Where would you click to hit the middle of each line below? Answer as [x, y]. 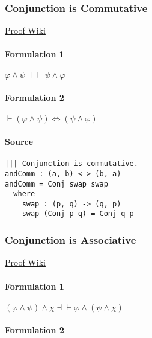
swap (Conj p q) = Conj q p [78, 214]
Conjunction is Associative [71, 240]
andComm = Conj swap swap [56, 184]
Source [19, 141]
